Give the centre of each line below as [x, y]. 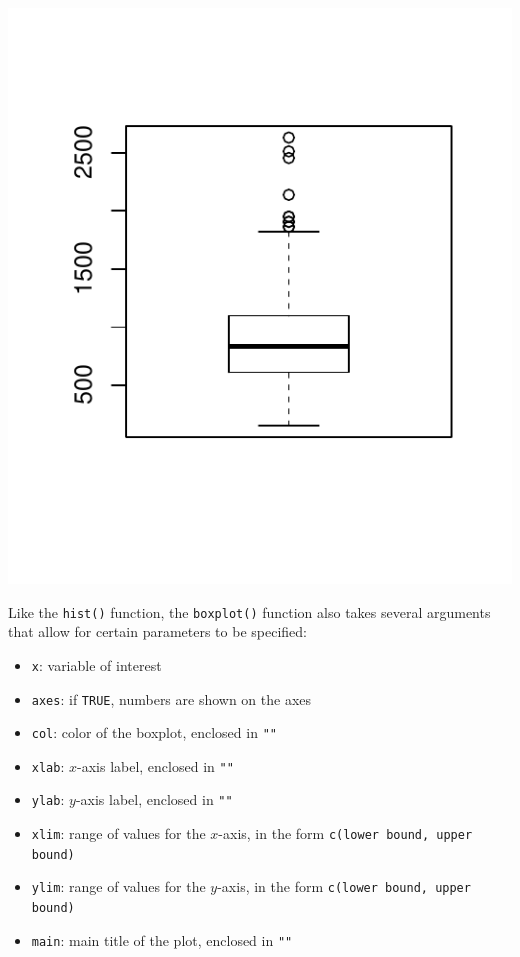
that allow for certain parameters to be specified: [157, 631]
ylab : [48, 799]
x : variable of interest [96, 664]
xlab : [48, 765]
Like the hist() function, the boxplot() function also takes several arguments [249, 611]
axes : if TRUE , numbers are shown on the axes [171, 698]
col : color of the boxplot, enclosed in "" [154, 732]
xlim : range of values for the [118, 833]
